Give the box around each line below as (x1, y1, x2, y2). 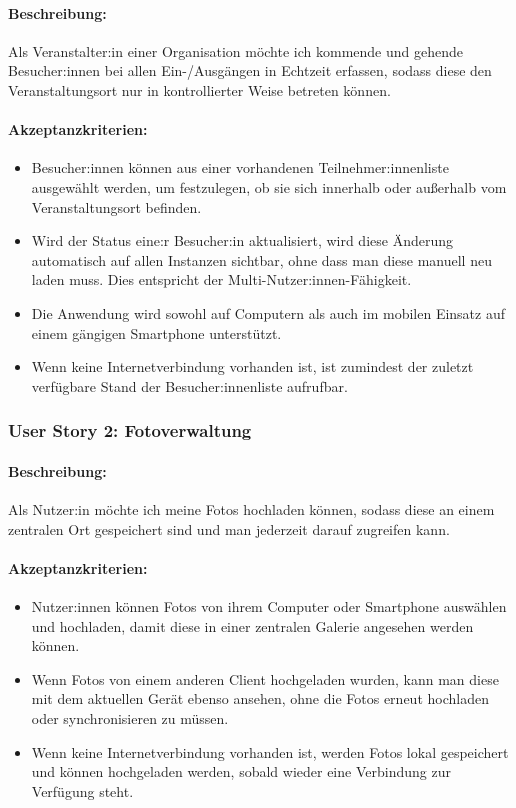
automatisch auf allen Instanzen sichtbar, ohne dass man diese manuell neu (31, 249, 492, 270)
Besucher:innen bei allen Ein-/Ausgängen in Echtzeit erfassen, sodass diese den (8, 60, 492, 81)
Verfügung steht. (31, 780, 134, 801)
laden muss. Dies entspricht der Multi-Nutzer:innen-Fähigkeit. (31, 269, 412, 290)
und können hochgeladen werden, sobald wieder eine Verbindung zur (31, 761, 451, 782)
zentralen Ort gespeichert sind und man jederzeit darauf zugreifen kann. (8, 518, 450, 539)
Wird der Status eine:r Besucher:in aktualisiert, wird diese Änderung (31, 230, 453, 251)
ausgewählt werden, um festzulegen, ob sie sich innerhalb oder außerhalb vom (31, 176, 507, 197)
